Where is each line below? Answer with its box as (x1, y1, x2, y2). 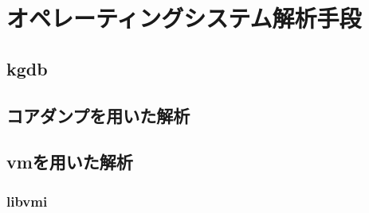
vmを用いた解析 (6, 149, 133, 174)
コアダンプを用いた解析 (6, 103, 190, 127)
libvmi (6, 191, 48, 211)
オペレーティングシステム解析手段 (6, 2, 362, 34)
